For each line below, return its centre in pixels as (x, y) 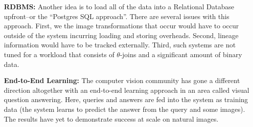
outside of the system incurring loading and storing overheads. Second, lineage (121, 35)
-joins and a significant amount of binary (181, 54)
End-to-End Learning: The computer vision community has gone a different (122, 80)
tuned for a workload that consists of (59, 54)
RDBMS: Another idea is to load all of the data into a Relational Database (119, 6)
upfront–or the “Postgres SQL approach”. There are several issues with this (117, 16)
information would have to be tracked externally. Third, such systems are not (120, 45)
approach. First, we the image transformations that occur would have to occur (121, 26)
